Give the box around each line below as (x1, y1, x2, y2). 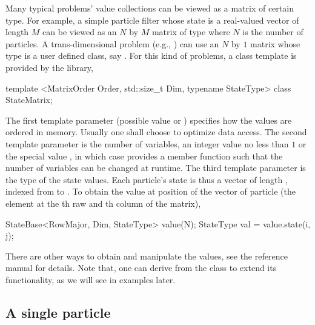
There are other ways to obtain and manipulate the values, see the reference (5, 249, 288, 262)
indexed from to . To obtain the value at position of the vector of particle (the (5, 185, 296, 198)
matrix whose (250, 37, 300, 50)
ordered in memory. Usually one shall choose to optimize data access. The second (5, 126, 307, 138)
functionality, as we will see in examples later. (5, 273, 176, 286)
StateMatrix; (5, 93, 53, 106)
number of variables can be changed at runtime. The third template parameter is (5, 161, 306, 174)
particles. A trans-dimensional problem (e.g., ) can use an (5, 37, 219, 50)
